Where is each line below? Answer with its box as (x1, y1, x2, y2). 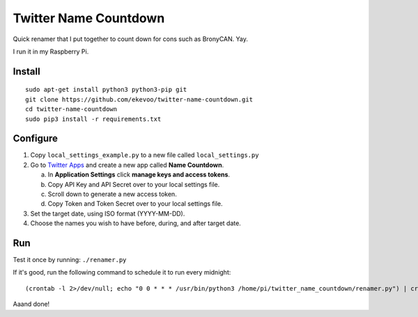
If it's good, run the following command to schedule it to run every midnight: (13, 268, 231, 277)
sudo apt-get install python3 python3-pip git (25, 86, 187, 94)
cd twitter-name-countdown (25, 105, 118, 113)
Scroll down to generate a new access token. (47, 190, 177, 198)
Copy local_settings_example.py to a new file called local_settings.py (30, 151, 259, 159)
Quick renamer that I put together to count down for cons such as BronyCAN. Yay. (13, 35, 249, 43)
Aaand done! (13, 300, 50, 309)
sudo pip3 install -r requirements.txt (25, 115, 162, 123)
